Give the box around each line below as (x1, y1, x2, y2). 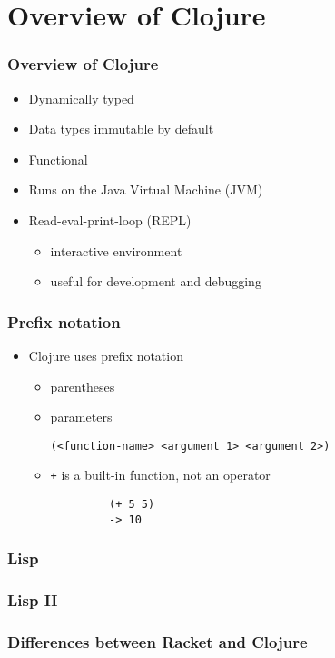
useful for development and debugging (50, 272, 261, 291)
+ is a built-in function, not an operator (50, 465, 271, 484)
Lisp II (7, 589, 58, 612)
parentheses (50, 376, 115, 395)
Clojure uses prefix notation (28, 345, 183, 364)
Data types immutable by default (28, 119, 214, 138)
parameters (50, 407, 113, 426)
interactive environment (50, 241, 182, 260)
